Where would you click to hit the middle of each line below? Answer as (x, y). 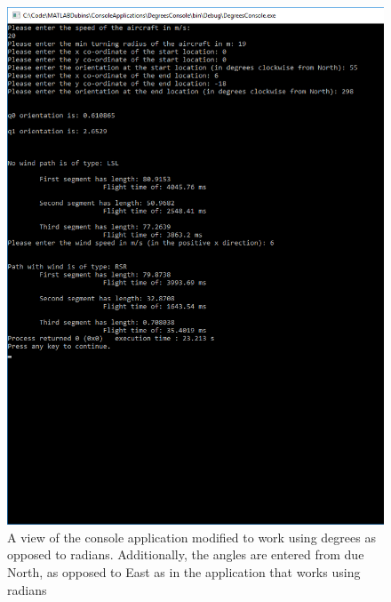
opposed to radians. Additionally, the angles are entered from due (186, 554)
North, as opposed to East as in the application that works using (184, 571)
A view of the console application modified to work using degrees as (192, 537)
